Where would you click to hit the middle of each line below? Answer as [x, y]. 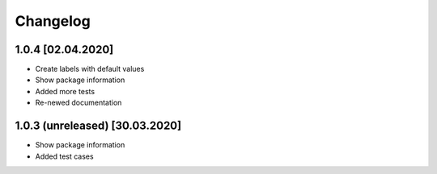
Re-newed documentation [78, 103]
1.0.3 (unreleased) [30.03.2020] [98, 126]
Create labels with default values [90, 69]
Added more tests [65, 91]
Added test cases [64, 156]
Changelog [53, 21]
